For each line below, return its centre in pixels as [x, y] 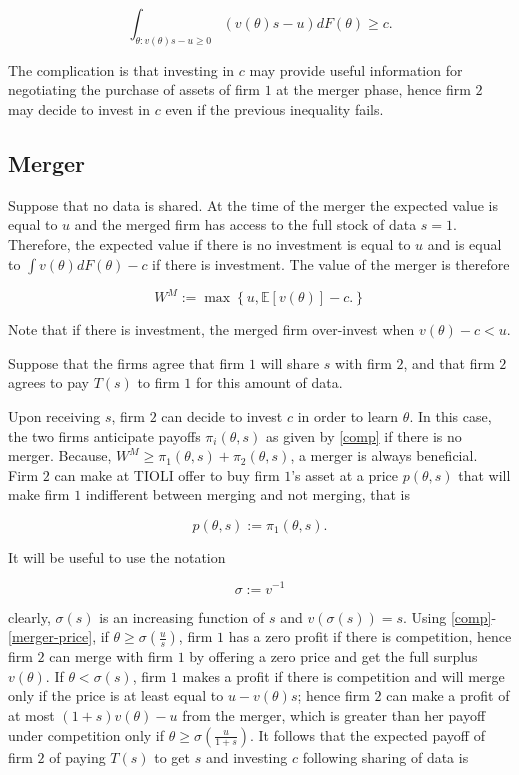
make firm [39, 494]
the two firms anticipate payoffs [104, 435]
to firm [158, 382]
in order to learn [348, 415]
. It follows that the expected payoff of [367, 734]
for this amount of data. [269, 382]
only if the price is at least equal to [116, 695]
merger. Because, [60, 455]
